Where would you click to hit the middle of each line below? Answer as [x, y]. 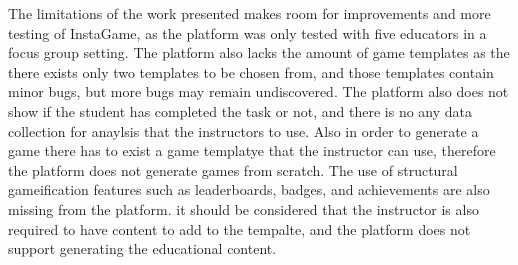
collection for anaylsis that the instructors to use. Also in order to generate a [243, 130]
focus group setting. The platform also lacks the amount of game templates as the [259, 52]
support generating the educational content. [142, 248]
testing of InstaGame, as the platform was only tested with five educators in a [247, 32]
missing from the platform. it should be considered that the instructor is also [243, 208]
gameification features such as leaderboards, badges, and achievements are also [249, 189]
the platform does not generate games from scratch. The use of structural [233, 169]
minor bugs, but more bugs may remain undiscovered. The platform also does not [258, 91]
